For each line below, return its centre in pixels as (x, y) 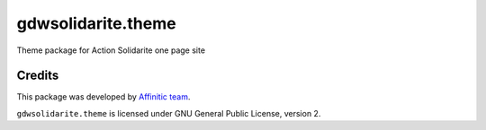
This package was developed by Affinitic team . (103, 97)
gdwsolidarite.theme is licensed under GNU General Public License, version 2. (169, 113)
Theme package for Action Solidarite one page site (111, 50)
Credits (38, 76)
